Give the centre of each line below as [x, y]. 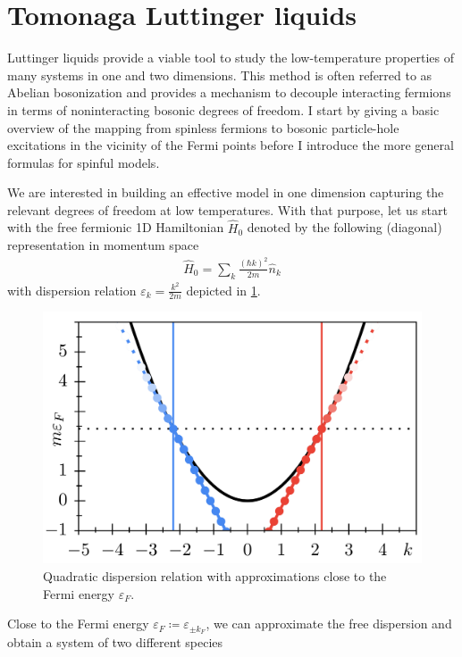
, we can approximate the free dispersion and [329, 624]
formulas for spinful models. [84, 162]
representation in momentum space [103, 245]
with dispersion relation [72, 290]
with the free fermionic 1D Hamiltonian [116, 227]
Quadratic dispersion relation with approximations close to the [215, 576]
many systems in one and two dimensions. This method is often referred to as [220, 75]
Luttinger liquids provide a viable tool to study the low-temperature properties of [231, 58]
